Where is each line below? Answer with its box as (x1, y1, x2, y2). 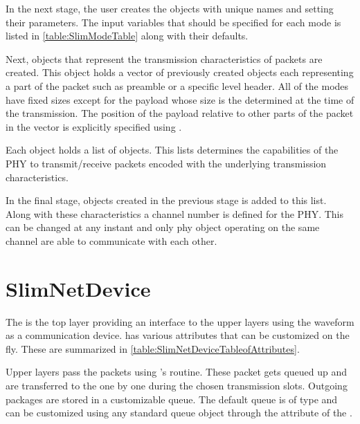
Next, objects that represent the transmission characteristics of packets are (6, 51, 323, 66)
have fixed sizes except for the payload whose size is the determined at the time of (6, 92, 354, 107)
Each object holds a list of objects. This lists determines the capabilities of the (6, 142, 339, 157)
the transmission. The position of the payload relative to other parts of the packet (6, 106, 354, 120)
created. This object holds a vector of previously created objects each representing (6, 65, 354, 80)
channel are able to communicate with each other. (6, 233, 217, 248)
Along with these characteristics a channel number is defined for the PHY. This (6, 206, 343, 221)
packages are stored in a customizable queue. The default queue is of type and (6, 391, 338, 406)
